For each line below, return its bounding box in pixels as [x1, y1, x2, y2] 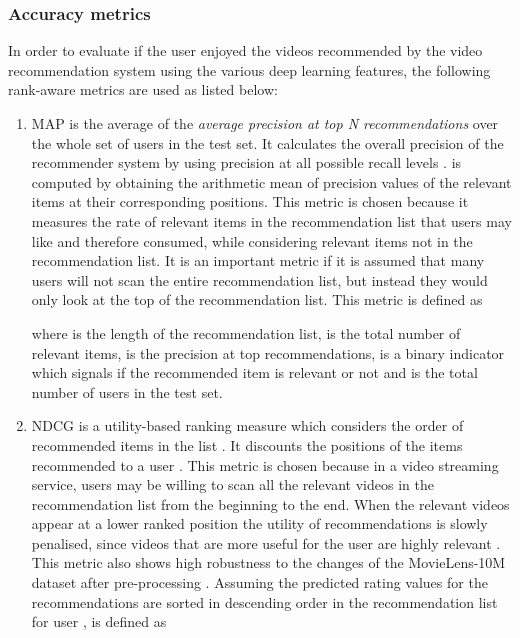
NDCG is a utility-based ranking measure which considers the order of [31, 415, 464, 436]
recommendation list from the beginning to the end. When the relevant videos [31, 493, 510, 514]
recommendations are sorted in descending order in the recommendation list [31, 591, 498, 612]
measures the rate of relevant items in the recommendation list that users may [31, 210, 512, 231]
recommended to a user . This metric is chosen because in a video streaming [31, 454, 499, 475]
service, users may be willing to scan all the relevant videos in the [31, 474, 434, 495]
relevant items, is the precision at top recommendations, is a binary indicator [31, 342, 505, 363]
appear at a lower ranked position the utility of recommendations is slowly [31, 513, 488, 534]
